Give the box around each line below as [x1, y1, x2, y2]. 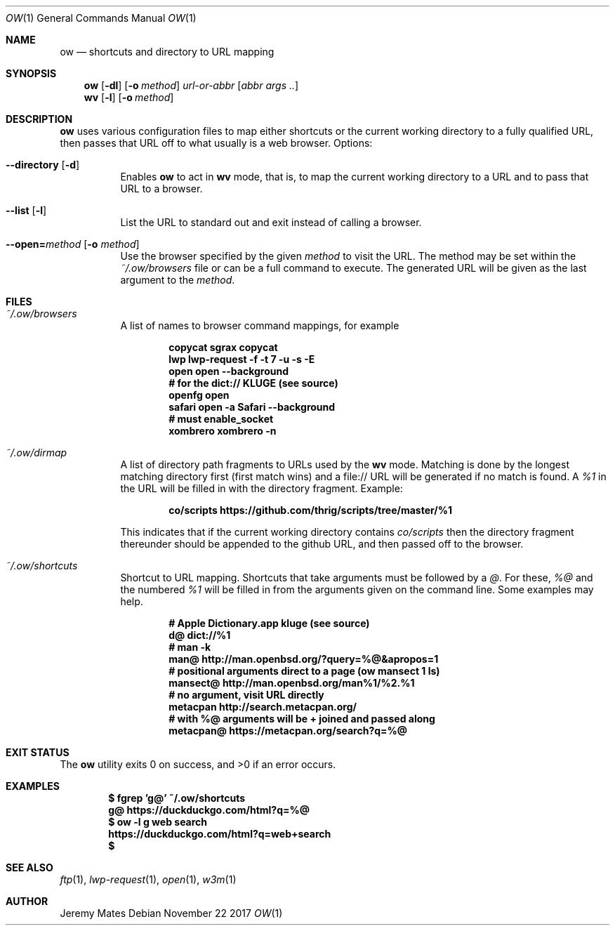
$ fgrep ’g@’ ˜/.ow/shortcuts [108, 792, 246, 804]
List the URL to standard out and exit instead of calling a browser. [120, 216, 422, 228]
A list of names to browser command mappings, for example [120, 319, 399, 331]
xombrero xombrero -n [168, 425, 277, 437]
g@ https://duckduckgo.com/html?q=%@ [108, 804, 310, 816]
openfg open [168, 389, 230, 401]
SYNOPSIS [6, 67, 57, 79]
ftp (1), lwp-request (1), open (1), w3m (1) [60, 873, 237, 885]
